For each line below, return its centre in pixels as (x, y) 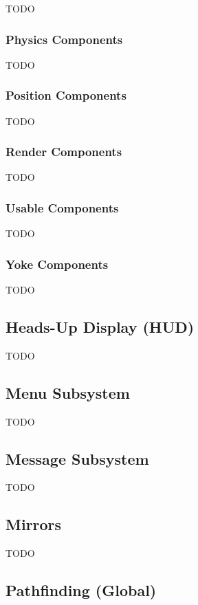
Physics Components (64, 39)
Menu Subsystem (68, 392)
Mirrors (34, 524)
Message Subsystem (77, 458)
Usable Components (62, 207)
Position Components (66, 95)
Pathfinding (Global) (81, 590)
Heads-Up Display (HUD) (100, 327)
